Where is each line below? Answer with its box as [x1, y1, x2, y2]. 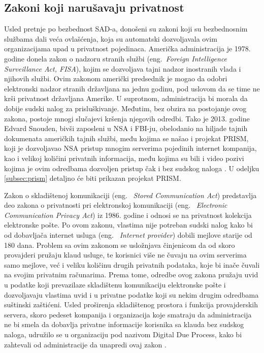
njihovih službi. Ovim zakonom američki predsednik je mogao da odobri [4, 73, 227, 84]
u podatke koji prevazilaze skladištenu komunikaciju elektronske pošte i [4, 279, 226, 290]
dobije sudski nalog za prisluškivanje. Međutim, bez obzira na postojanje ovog [4, 103, 247, 113]
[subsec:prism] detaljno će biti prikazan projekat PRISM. [4, 173, 181, 183]
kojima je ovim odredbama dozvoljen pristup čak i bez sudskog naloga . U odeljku [4, 163, 259, 173]
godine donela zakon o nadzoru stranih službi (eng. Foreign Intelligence [4, 53, 227, 63]
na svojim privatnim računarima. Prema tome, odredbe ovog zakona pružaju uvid [4, 269, 258, 280]
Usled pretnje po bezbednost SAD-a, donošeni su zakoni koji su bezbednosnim [4, 23, 248, 34]
